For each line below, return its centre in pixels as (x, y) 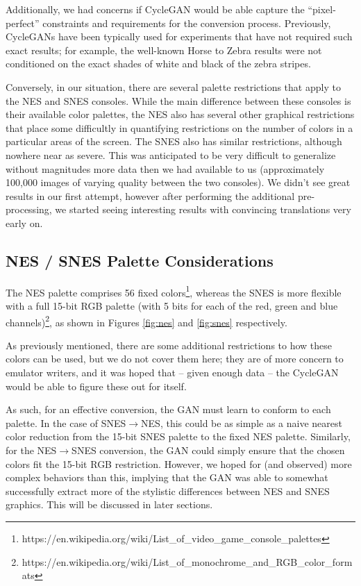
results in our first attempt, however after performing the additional (150, 195)
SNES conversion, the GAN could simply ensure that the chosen (208, 450)
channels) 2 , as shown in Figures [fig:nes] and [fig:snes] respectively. (146, 321)
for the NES (31, 450)
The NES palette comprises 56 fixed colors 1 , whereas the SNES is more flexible (174, 291)
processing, (29, 209)
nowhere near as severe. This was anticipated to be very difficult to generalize (171, 154)
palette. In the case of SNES (66, 422)
